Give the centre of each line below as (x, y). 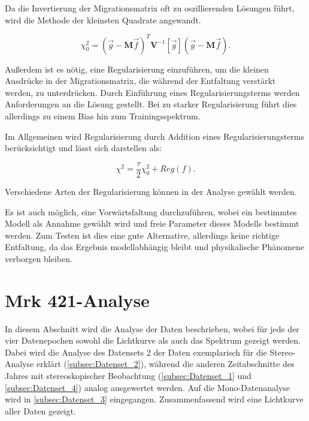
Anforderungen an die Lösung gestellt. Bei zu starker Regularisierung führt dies (151, 104)
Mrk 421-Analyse (77, 300)
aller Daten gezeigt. (40, 411)
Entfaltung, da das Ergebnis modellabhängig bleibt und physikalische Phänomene (154, 247)
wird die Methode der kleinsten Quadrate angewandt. (103, 19)
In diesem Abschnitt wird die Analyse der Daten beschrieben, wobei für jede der (152, 328)
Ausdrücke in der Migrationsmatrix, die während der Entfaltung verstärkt (140, 81)
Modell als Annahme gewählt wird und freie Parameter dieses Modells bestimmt (152, 223)
